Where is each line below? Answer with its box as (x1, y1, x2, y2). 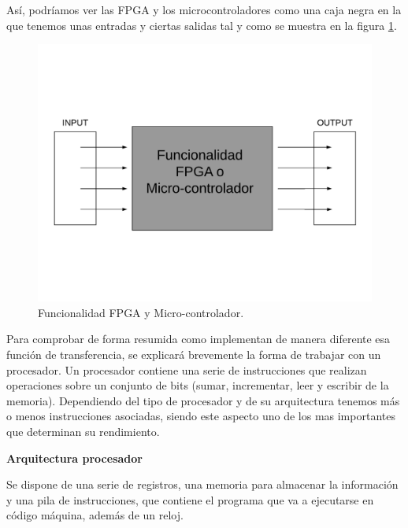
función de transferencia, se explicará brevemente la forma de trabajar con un (6, 346, 381, 363)
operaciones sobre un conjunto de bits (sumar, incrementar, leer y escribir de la (6, 377, 389, 393)
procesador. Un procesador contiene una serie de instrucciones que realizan (6, 361, 367, 378)
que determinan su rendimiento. (6, 423, 160, 440)
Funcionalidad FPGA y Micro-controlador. (38, 304, 244, 320)
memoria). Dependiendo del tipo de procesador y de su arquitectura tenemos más (6, 392, 400, 408)
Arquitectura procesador (6, 449, 143, 466)
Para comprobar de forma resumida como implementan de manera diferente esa (6, 330, 391, 347)
